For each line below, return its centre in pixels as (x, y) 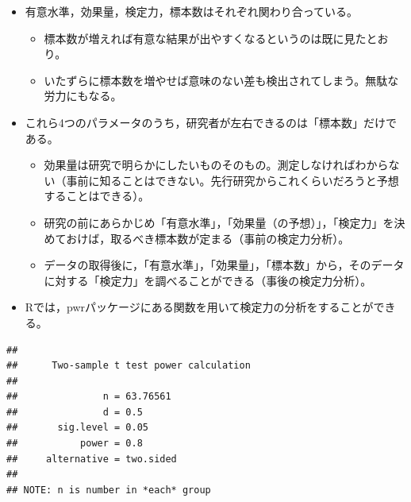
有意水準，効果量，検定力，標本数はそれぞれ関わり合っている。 (192, 11)
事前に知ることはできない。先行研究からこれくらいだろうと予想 (232, 180)
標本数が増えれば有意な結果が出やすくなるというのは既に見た (205, 38)
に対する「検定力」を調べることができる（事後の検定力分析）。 (208, 280)
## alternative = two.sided (92, 459)
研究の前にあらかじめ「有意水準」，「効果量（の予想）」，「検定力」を (219, 222)
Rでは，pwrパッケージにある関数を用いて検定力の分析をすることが (199, 307)
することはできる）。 (97, 196)
